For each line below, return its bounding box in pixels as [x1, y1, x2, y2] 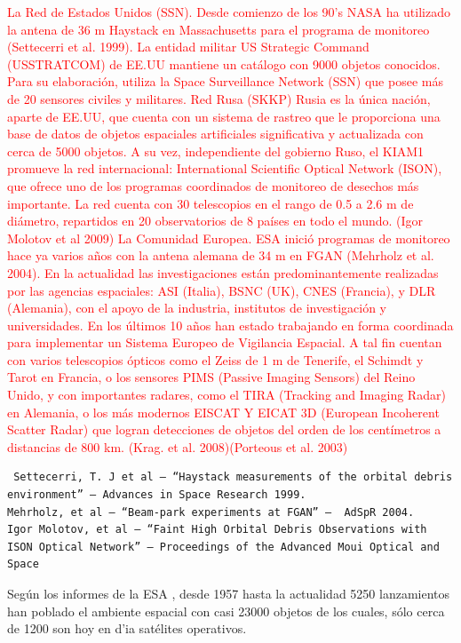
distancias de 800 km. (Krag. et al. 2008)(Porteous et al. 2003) [7, 437, 348, 456]
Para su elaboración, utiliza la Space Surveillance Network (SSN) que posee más [7, 72, 443, 91]
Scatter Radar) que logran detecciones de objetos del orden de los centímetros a [7, 420, 441, 439]
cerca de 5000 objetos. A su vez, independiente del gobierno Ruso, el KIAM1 [7, 141, 425, 160]
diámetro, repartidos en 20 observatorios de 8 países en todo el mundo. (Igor [7, 211, 424, 230]
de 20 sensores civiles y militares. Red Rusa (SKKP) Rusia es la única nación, [7, 89, 431, 107]
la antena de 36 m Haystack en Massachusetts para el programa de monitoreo [7, 20, 430, 38]
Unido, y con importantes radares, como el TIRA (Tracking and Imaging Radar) [7, 385, 446, 404]
